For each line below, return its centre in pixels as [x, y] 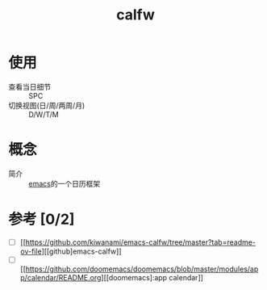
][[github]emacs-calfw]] [81, 251]
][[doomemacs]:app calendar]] [152, 277]
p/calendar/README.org [60, 277]
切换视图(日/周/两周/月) [47, 105]
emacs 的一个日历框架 [65, 183]
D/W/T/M [44, 114]
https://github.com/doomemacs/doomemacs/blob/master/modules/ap [142, 269]
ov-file [31, 251]
